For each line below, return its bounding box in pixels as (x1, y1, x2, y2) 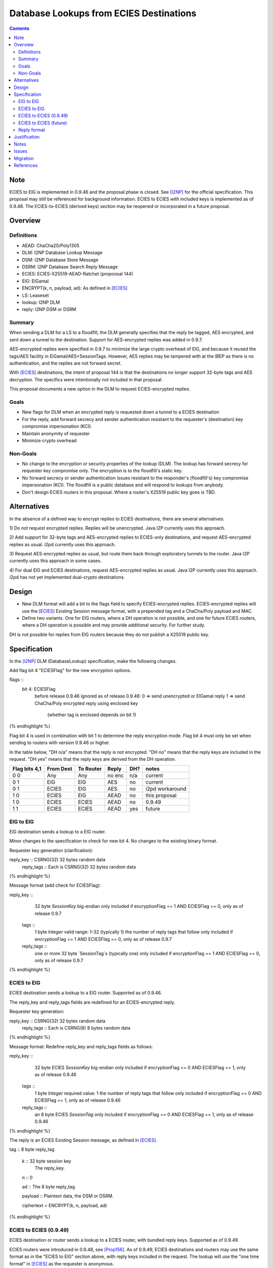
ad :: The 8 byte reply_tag (22, 1184, 75, 1190)
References (14, 162, 38, 168)
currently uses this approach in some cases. (9, 558, 102, 564)
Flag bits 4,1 (12, 765, 41, 772)
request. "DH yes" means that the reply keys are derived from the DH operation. (9, 756, 176, 762)
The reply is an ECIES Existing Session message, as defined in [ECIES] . (9, 1137, 158, 1143)
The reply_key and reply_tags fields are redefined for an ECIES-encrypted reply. (9, 999, 175, 1005)
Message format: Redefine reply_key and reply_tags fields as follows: (9, 1043, 153, 1049)
